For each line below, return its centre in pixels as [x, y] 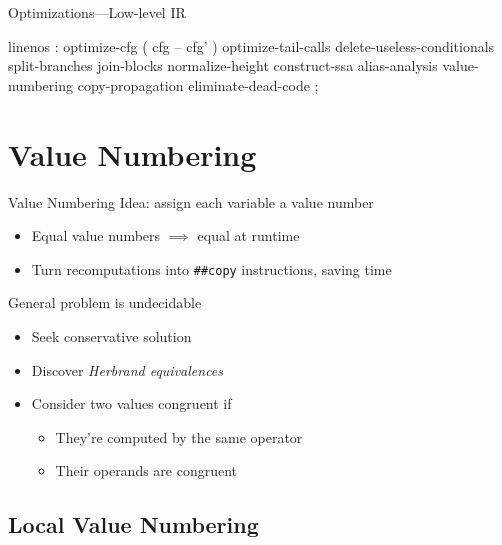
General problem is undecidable [105, 302]
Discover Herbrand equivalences [127, 369]
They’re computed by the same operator [179, 436]
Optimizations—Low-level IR [97, 12]
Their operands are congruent [146, 470]
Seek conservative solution [111, 335]
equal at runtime [248, 235]
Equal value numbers [96, 235]
